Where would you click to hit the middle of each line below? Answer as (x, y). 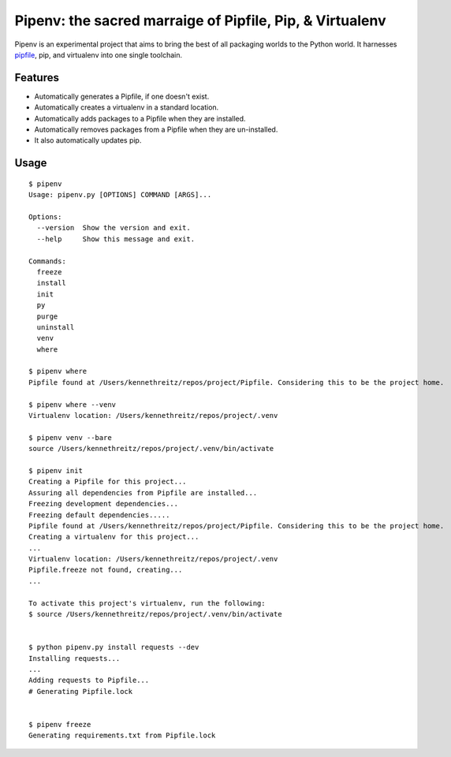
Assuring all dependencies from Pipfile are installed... (143, 492)
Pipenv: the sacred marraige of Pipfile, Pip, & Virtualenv (200, 21)
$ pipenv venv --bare (70, 437)
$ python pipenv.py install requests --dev (114, 647)
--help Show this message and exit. (116, 239)
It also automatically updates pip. (88, 140)
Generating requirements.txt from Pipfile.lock (122, 736)
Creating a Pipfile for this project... (108, 482)
